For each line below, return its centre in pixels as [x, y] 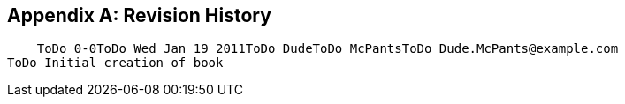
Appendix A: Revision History [139, 15]
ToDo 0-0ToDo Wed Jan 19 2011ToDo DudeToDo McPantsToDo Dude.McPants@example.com [328, 49]
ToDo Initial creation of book [115, 63]
